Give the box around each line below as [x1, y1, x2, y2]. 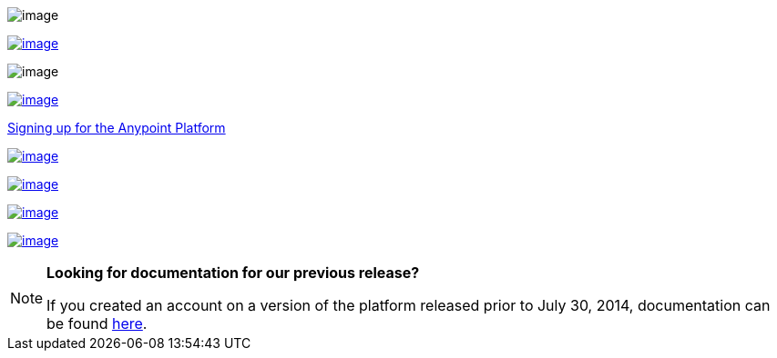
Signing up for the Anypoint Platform [7, 120, 226, 135]
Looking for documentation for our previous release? [46, 264, 420, 282]
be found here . [46, 314, 148, 333]
